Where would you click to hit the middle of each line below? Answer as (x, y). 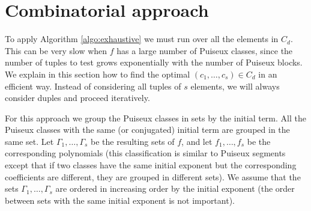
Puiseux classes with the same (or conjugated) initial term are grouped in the (147, 130)
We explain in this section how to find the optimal (98, 74)
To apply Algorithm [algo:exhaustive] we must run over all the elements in (142, 39)
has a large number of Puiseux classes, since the (205, 50)
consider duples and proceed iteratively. (77, 98)
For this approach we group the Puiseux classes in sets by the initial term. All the (155, 118)
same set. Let (29, 141)
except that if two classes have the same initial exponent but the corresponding (151, 165)
